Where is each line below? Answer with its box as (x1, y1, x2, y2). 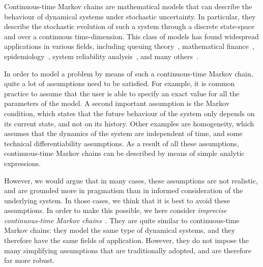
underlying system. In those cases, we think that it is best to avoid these (4, 195, 230, 205)
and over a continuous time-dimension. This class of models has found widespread (4, 31, 259, 41)
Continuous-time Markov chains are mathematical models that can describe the (4, 1, 252, 11)
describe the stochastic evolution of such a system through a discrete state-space (4, 21, 255, 32)
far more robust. (4, 255, 55, 265)
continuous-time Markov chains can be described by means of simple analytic (4, 148, 245, 158)
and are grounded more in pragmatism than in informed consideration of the (4, 185, 243, 196)
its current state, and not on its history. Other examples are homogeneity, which (4, 118, 254, 128)
